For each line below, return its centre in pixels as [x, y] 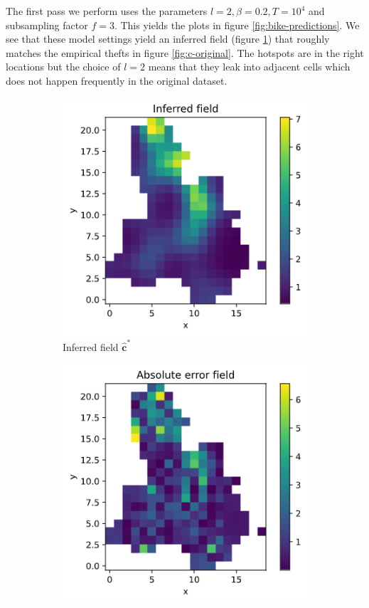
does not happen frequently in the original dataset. [117, 80]
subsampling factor [47, 25]
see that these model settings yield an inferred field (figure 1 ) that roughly [168, 39]
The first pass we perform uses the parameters [107, 11]
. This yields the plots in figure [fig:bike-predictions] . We [237, 25]
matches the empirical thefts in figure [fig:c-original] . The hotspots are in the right [185, 52]
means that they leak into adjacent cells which [249, 67]
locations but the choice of [63, 67]
